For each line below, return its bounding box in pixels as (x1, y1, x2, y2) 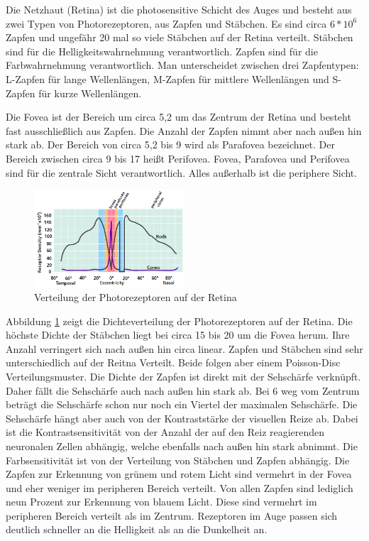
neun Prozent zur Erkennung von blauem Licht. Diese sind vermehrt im (6, 494, 317, 509)
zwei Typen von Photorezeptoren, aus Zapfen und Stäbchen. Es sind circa (6, 16, 327, 31)
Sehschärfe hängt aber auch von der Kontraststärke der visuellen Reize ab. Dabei (6, 410, 358, 425)
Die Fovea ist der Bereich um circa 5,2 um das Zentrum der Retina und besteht (6, 109, 351, 124)
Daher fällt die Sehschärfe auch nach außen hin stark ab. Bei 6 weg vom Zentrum (6, 383, 360, 398)
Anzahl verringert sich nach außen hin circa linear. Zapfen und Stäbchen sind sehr (6, 341, 363, 356)
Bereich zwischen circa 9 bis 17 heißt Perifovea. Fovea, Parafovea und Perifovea (6, 151, 350, 165)
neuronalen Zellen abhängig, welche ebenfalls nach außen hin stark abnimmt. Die (6, 438, 358, 453)
